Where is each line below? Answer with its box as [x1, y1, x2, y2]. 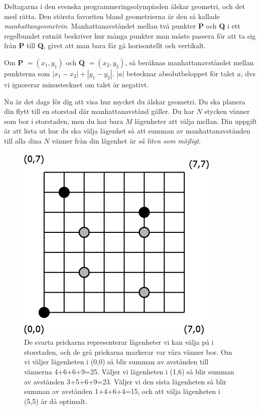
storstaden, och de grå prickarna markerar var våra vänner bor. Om [24, 346, 232, 357]
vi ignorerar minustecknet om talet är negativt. [4, 79, 149, 89]
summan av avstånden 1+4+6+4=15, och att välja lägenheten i [24, 386, 220, 396]
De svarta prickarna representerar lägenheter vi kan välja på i [24, 337, 214, 347]
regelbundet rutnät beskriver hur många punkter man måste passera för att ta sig [4, 30, 256, 41]
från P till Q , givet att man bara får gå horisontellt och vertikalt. [4, 40, 206, 51]
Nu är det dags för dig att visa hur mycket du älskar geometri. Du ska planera [4, 96, 245, 106]
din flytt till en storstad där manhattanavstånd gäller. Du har [4, 106, 194, 116]
